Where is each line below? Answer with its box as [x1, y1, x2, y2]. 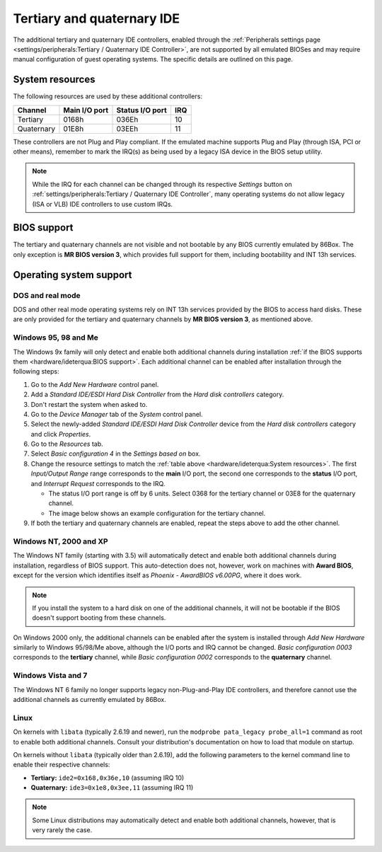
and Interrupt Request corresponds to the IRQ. [30, 479, 166, 488]
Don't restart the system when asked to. [30, 400, 148, 408]
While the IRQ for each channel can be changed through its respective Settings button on [32, 180, 293, 188]
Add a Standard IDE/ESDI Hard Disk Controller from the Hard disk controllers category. [30, 390, 284, 399]
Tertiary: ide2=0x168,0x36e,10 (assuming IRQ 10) [30, 773, 185, 782]
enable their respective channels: [13, 761, 110, 769]
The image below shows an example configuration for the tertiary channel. [48, 509, 266, 517]
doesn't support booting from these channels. [32, 614, 166, 622]
